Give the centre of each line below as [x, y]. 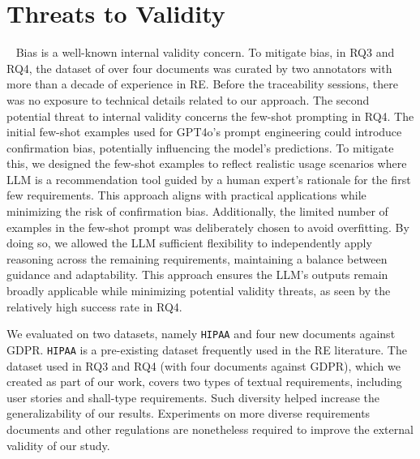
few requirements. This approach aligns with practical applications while [186, 195]
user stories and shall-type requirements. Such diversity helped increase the [193, 397]
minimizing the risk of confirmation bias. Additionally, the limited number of [197, 211]
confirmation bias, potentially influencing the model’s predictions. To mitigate [200, 147]
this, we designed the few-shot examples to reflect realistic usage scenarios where [207, 163]
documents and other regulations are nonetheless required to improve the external [210, 429]
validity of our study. [58, 445]
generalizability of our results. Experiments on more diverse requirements [189, 413]
